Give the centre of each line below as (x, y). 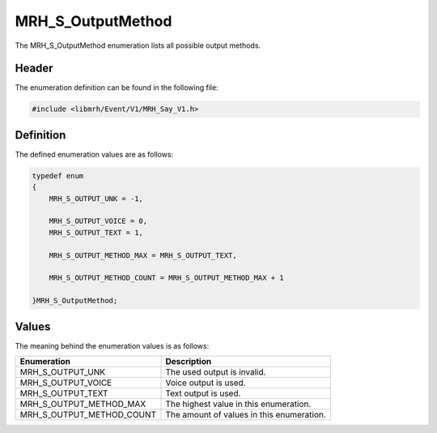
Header (34, 69)
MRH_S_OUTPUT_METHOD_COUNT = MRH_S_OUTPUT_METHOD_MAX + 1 (166, 278)
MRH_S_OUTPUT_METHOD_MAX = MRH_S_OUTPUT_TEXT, (143, 255)
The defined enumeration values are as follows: (94, 154)
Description (189, 362)
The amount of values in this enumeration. (246, 415)
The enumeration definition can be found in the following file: (117, 88)
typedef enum (58, 176)
